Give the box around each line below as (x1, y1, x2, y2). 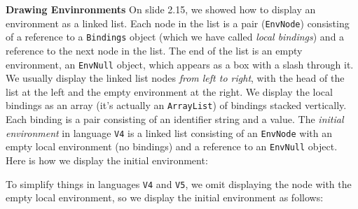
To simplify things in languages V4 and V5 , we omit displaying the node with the (6, 176, 352, 191)
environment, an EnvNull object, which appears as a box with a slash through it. (6, 57, 354, 71)
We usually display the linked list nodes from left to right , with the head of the (6, 71, 345, 85)
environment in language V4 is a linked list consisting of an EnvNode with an (6, 125, 332, 140)
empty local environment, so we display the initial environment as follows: (6, 190, 324, 205)
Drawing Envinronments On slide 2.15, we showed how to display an (6, 2, 316, 16)
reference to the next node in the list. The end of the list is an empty (6, 43, 303, 57)
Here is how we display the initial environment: (6, 152, 208, 167)
